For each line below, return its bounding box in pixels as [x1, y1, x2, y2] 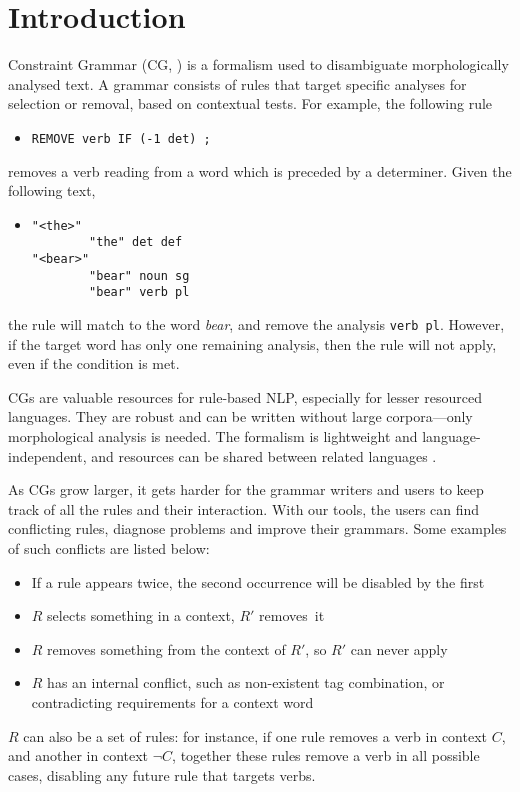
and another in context [8, 745, 149, 766]
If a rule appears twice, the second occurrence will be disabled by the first [31, 571, 485, 592]
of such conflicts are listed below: [8, 538, 210, 559]
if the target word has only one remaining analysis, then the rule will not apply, [8, 333, 497, 354]
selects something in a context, [47, 605, 235, 626]
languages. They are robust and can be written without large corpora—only [8, 406, 473, 427]
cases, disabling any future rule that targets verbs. [8, 764, 316, 785]
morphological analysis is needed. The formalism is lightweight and [8, 426, 418, 447]
